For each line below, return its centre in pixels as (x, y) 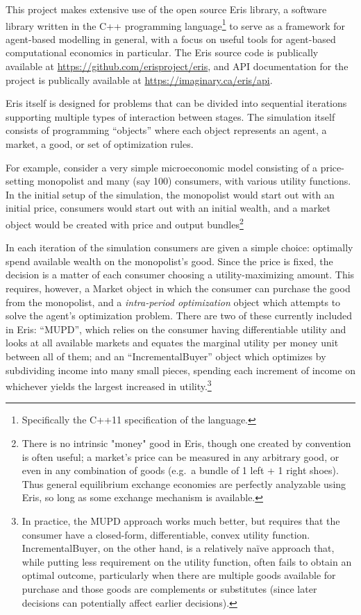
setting (20, 181)
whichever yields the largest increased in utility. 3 (109, 385)
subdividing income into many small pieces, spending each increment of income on (180, 370)
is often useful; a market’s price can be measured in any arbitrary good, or (180, 456)
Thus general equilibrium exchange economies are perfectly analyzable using (184, 483)
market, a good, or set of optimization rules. (100, 144)
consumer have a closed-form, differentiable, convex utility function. (166, 534)
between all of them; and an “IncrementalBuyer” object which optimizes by (166, 356)
